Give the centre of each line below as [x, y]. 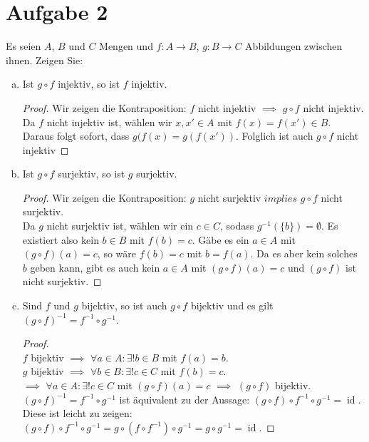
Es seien [24, 46]
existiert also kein [61, 239]
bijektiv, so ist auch [124, 305]
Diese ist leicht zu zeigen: [77, 413]
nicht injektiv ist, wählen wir [109, 122]
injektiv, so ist [89, 84]
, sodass [237, 226]
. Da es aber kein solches [304, 253]
